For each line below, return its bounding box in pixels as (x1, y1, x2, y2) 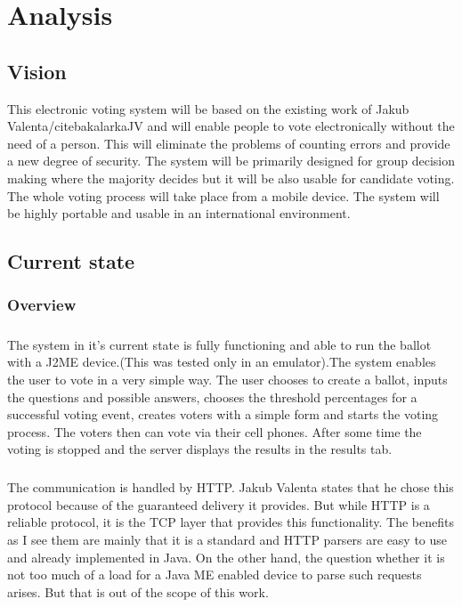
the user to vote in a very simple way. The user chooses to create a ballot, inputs (7, 369, 448, 388)
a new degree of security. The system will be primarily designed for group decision (7, 151, 456, 170)
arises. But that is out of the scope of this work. (7, 582, 269, 601)
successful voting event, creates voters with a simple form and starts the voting (7, 405, 439, 424)
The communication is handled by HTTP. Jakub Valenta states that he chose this (7, 478, 454, 497)
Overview (7, 294, 77, 316)
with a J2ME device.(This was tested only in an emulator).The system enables (7, 352, 436, 371)
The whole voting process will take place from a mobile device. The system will (7, 186, 440, 205)
